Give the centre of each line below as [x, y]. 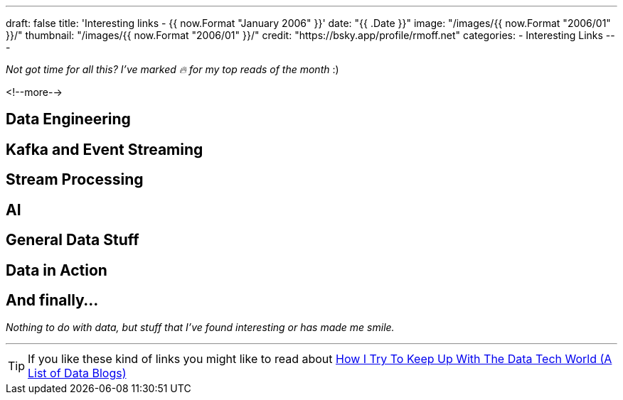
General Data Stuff [73, 240]
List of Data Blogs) [77, 373]
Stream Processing [75, 180]
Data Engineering [68, 119]
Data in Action [57, 270]
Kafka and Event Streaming [105, 149]
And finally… [52, 300]
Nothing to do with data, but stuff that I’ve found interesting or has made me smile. [200, 328]
